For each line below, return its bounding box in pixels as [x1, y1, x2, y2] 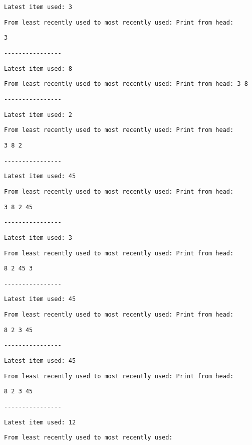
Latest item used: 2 [4, 111, 73, 118]
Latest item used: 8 [4, 65, 73, 72]
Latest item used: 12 [4, 418, 76, 426]
